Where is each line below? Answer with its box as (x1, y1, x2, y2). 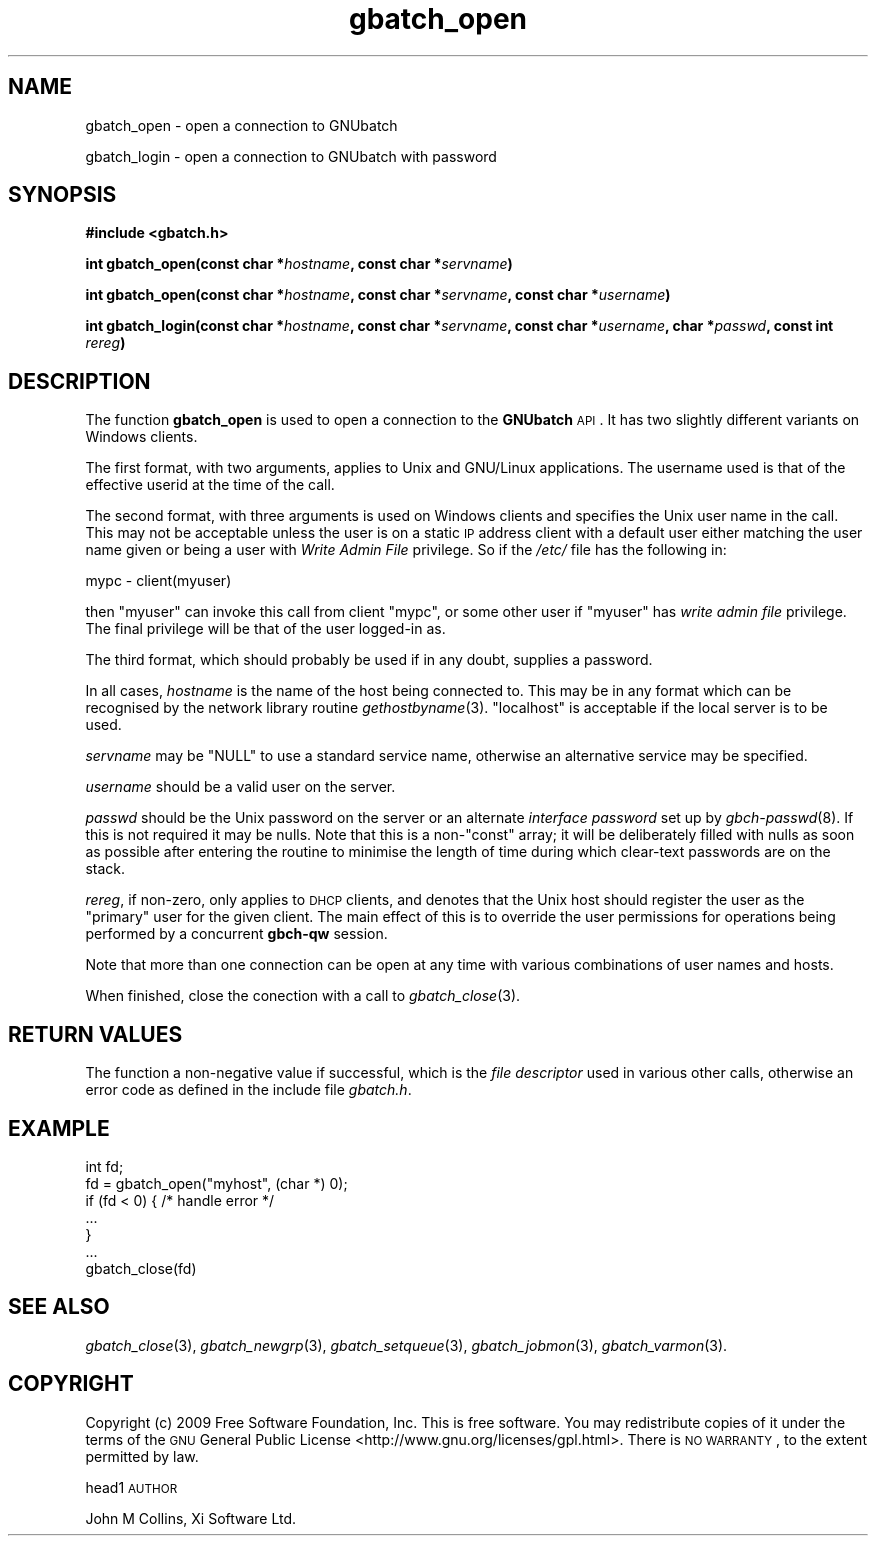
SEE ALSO (8, 1294, 110, 1320)
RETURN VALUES (8, 1021, 183, 1047)
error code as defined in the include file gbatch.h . (85, 1081, 412, 1099)
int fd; (85, 1157, 124, 1175)
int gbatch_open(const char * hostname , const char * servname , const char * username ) (85, 286, 671, 304)
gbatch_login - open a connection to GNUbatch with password (85, 147, 497, 165)
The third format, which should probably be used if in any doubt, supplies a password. (85, 651, 653, 669)
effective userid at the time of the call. (85, 476, 335, 494)
